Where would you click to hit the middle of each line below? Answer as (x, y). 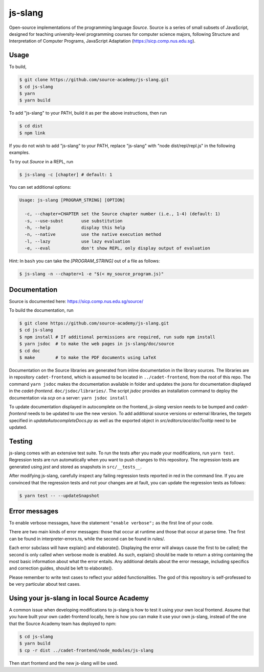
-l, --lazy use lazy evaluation (77, 241)
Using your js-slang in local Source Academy (79, 598)
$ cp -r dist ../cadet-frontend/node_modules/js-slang (86, 650)
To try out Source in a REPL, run (41, 161)
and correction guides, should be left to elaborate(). (61, 568)
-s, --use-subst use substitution (74, 221)
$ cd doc (30, 351)
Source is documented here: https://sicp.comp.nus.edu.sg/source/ (76, 301)
